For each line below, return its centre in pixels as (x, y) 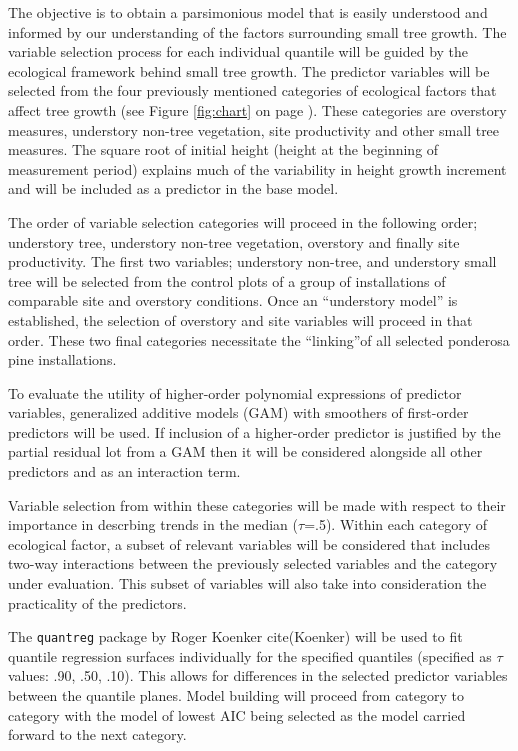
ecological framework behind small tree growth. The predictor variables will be (249, 70)
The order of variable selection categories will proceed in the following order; (243, 221)
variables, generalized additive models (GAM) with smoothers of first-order (238, 412)
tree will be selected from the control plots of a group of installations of (227, 280)
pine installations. (62, 359)
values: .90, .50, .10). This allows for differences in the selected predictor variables (258, 675)
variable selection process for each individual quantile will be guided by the (238, 51)
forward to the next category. (97, 734)
